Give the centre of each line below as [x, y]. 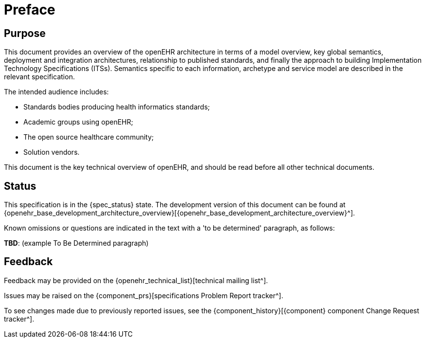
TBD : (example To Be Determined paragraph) [76, 243]
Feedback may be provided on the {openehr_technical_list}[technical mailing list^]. [136, 280]
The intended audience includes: [56, 92]
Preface [30, 10]
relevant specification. [39, 77]
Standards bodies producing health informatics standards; [117, 107]
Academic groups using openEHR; [78, 122]
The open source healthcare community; [89, 137]
